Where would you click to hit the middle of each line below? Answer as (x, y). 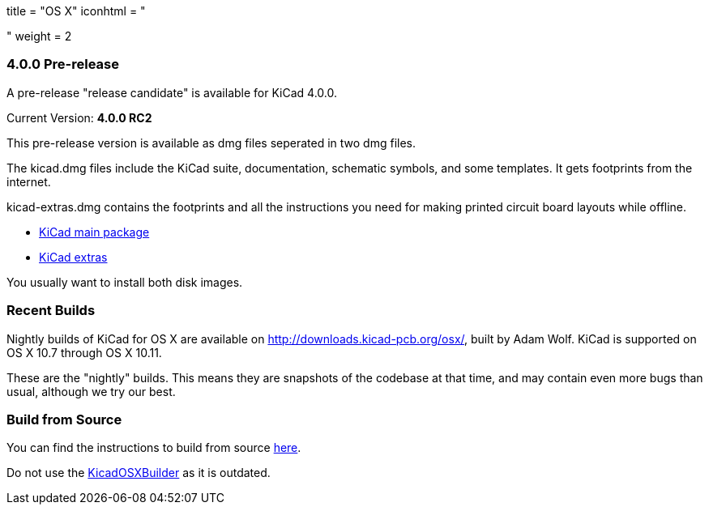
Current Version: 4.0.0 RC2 (79, 117)
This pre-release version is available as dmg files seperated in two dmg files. (211, 143)
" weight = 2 (39, 36)
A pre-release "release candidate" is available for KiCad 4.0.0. (172, 92)
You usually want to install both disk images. (125, 282)
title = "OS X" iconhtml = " (76, 11)
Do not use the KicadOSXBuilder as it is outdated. (139, 473)
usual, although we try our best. (91, 391)
